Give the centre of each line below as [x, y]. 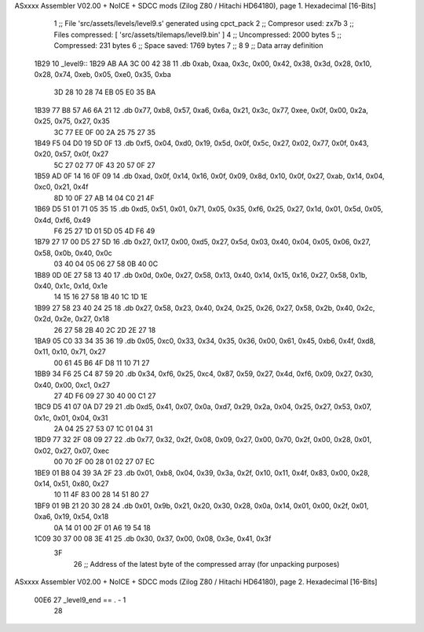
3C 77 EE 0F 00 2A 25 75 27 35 [105, 132]
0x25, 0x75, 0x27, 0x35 [72, 121]
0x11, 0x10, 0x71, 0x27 [70, 352]
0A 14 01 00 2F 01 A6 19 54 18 [102, 528]
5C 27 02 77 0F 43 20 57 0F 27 [104, 165]
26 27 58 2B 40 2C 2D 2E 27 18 [105, 330]
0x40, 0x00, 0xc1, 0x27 [72, 385]
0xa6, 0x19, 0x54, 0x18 [71, 517]
